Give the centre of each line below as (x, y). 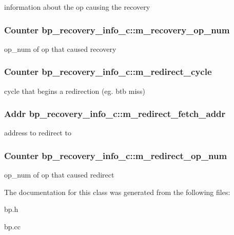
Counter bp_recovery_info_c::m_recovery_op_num (117, 30)
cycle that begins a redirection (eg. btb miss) (75, 91)
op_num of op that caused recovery (60, 48)
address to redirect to (38, 133)
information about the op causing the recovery (77, 7)
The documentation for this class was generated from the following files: (117, 192)
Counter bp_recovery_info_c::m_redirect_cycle (108, 72)
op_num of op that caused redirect (59, 175)
